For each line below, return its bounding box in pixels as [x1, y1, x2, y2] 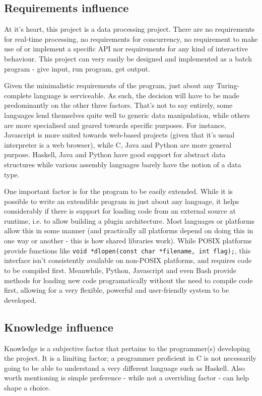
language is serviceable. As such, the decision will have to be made [34, 90, 239, 100]
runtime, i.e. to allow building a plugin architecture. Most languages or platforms [4, 215, 255, 226]
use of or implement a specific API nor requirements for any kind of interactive [4, 43, 248, 54]
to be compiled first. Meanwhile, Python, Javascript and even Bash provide [4, 265, 237, 275]
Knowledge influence [4, 319, 113, 335]
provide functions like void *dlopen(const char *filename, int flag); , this [4, 245, 251, 255]
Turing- [216, 80, 240, 91]
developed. [4, 294, 37, 305]
